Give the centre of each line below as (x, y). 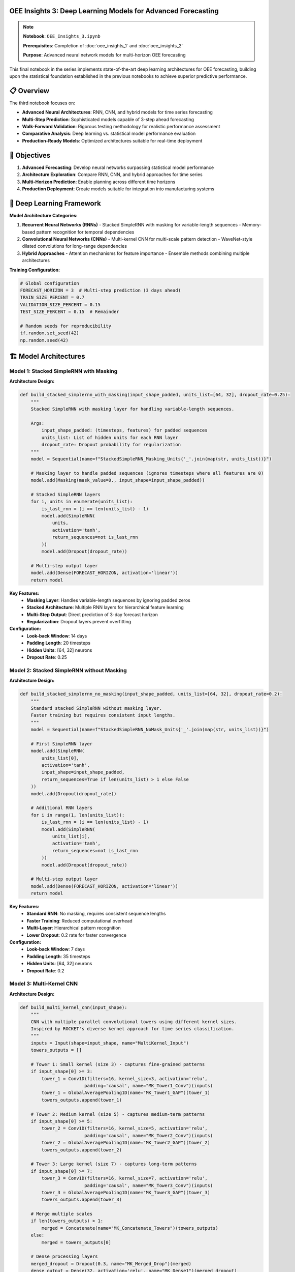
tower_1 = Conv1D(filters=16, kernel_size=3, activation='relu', (124, 1078)
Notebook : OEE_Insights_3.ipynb (62, 36)
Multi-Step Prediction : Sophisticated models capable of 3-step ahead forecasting (108, 119)
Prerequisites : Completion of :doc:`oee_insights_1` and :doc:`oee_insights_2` (103, 45)
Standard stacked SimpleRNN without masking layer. (96, 708)
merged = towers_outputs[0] (76, 1242)
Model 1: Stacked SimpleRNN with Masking (63, 371)
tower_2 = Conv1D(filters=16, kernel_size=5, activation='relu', (124, 1129)
